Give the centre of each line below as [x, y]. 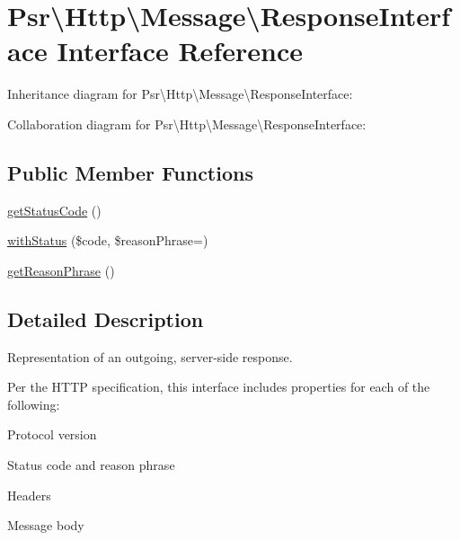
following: [34, 404]
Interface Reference [180, 51]
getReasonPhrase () [61, 270]
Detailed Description [106, 319]
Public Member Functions [130, 172]
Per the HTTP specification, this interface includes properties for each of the [219, 387]
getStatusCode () [54, 210]
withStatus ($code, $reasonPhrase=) [108, 240]
